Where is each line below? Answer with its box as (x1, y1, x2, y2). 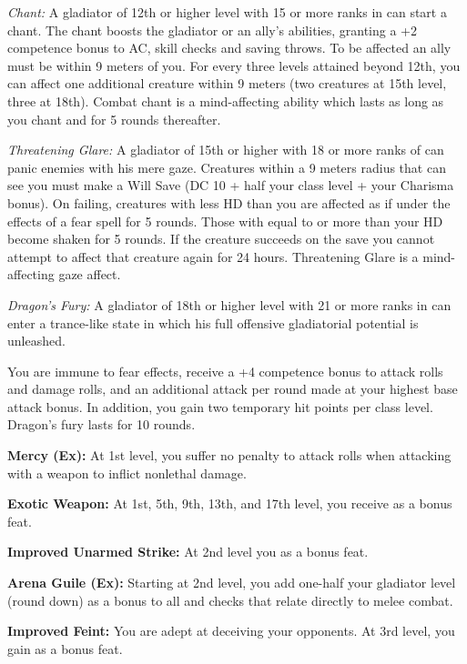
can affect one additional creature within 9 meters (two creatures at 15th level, (7, 74, 447, 93)
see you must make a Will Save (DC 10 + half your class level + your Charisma (7, 176, 454, 195)
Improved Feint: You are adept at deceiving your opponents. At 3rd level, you (7, 621, 455, 640)
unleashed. (7, 331, 66, 350)
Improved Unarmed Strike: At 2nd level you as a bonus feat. (7, 542, 369, 561)
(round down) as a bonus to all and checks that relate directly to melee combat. (7, 590, 453, 609)
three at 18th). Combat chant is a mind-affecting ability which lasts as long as (7, 91, 444, 110)
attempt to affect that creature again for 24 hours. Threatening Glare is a (7, 246, 419, 266)
